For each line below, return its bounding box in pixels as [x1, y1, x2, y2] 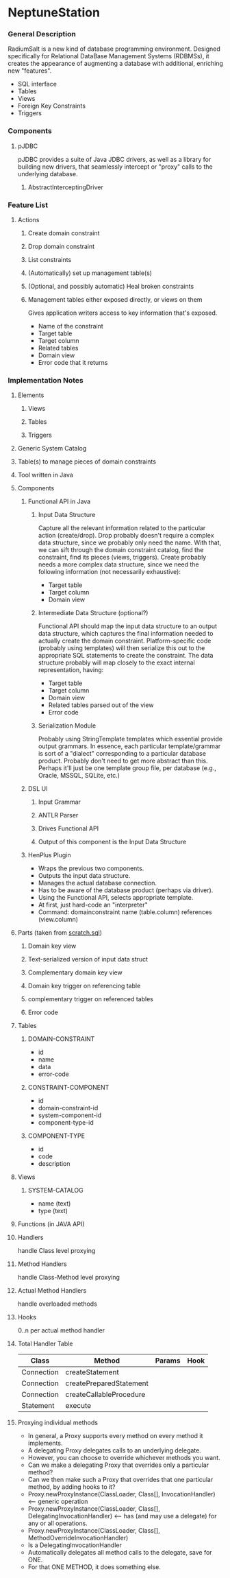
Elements [17, 391, 44, 399]
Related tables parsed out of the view [48, 701, 154, 709]
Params [155, 1356, 181, 1365]
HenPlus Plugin [27, 851, 71, 859]
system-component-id [38, 1111, 102, 1119]
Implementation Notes [8, 376, 84, 385]
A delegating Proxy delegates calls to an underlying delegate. [27, 1446, 201, 1455]
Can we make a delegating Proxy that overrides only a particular [27, 1461, 209, 1469]
